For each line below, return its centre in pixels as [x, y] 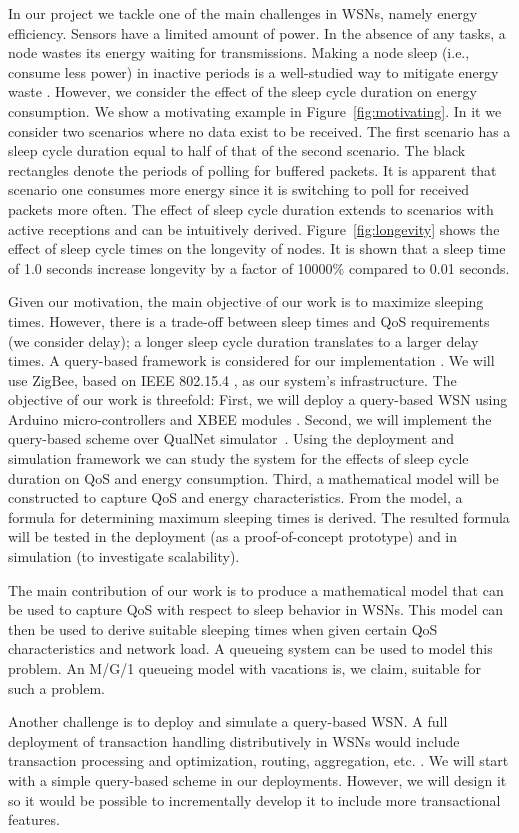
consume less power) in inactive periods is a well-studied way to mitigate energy [253, 71]
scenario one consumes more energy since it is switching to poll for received [239, 189]
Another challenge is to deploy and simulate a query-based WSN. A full [228, 721]
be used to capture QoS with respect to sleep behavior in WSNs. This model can [256, 609]
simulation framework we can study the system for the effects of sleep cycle [238, 458]
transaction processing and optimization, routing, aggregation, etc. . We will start [258, 760]
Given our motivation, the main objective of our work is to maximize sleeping [246, 301]
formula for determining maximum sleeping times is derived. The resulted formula [259, 516]
